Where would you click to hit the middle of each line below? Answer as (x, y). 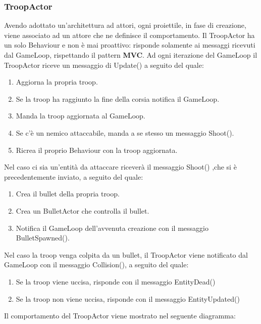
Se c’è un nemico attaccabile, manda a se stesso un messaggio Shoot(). (125, 132)
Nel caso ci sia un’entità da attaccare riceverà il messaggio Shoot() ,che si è (120, 167)
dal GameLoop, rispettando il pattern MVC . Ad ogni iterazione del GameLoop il (131, 55)
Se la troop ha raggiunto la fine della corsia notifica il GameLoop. (118, 98)
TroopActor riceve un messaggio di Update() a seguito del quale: (104, 65)
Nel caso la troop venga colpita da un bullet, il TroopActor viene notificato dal (126, 254)
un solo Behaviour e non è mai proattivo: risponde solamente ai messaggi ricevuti (130, 45)
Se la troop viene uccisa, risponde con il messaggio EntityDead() (116, 281)
